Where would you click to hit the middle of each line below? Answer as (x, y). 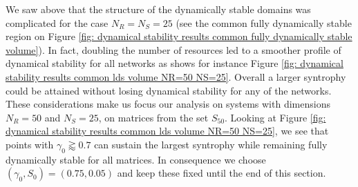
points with (30, 144)
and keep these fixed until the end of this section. (222, 173)
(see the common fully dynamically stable (264, 22)
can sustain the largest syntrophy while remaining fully (211, 144)
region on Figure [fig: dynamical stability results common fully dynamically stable (179, 36)
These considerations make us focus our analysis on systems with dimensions (168, 104)
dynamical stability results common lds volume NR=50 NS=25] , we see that (167, 131)
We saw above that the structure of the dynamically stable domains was (158, 9)
